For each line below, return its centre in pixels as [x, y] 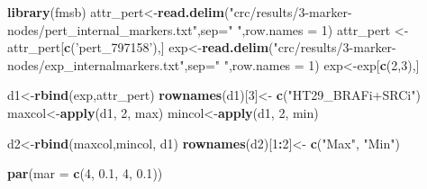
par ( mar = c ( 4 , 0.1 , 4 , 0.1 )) [85, 173]
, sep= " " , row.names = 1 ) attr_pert [294, 29]
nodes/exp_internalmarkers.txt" [96, 64]
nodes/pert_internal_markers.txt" [102, 29]
